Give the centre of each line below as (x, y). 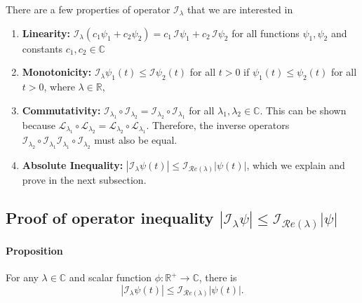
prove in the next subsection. (84, 180)
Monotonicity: (57, 72)
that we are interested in (240, 9)
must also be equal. (136, 140)
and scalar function (110, 277)
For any (22, 277)
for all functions (266, 33)
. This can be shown (303, 110)
